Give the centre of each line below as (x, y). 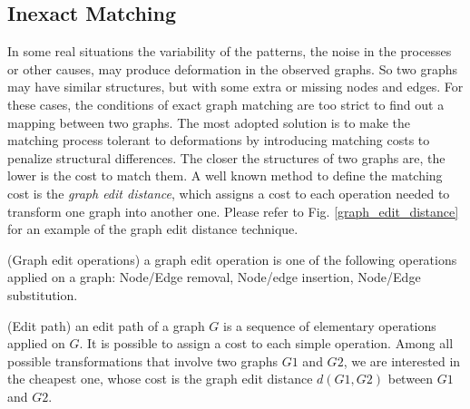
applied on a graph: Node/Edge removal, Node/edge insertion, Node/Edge (214, 277)
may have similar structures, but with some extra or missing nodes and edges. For (235, 87)
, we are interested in (402, 360)
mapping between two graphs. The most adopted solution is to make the (209, 122)
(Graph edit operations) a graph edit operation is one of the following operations (232, 259)
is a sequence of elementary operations (330, 325)
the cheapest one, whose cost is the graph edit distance (160, 379)
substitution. (43, 294)
